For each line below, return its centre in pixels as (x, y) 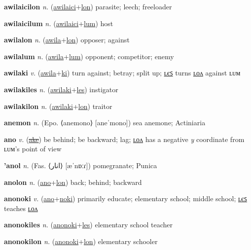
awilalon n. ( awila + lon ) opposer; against (67, 40)
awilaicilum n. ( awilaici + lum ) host (59, 23)
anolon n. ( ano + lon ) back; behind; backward (73, 182)
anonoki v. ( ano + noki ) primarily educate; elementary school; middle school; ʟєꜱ (125, 198)
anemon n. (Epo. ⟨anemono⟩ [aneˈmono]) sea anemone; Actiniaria (105, 123)
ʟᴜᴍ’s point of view (33, 149)
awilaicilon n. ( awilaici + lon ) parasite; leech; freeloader (88, 6)
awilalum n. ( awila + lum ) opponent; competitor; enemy (89, 56)
